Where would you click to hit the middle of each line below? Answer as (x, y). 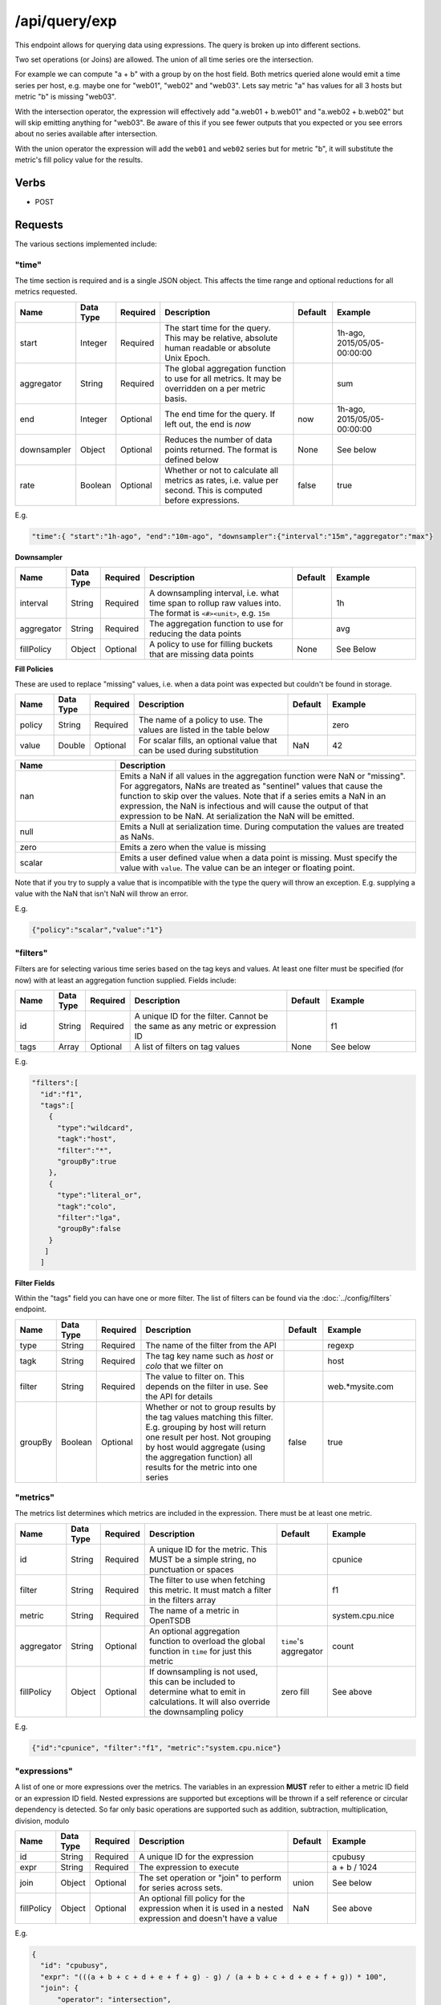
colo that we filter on (184, 1366)
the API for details (179, 1396)
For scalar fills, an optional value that (208, 740)
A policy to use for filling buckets (211, 644)
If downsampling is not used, (203, 1671)
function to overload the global (207, 1641)
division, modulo (42, 1821)
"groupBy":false (89, 1229)
